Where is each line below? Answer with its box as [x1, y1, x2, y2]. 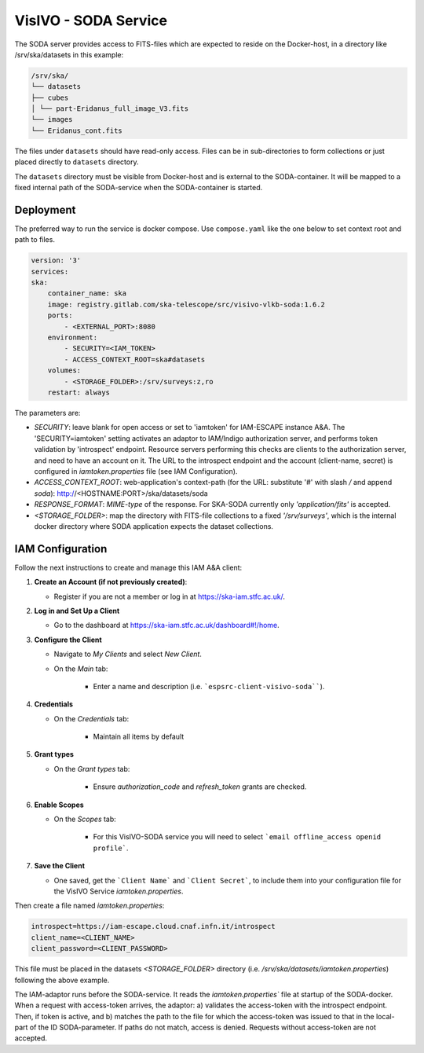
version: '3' [31, 256, 82, 265]
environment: [47, 333, 98, 342]
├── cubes [31, 93, 69, 102]
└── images [31, 115, 73, 124]
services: [31, 267, 69, 276]
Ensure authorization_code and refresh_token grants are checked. [93, 782, 307, 791]
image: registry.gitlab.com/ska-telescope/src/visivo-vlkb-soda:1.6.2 [47, 299, 326, 309]
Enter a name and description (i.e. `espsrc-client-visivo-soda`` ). [93, 681, 325, 691]
